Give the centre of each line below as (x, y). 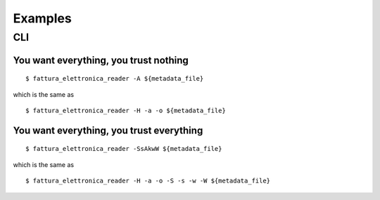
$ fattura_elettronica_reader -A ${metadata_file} (115, 79)
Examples (42, 18)
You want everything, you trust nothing (101, 60)
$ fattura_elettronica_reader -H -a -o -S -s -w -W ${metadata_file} (148, 181)
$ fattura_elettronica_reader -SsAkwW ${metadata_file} (124, 149)
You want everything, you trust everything (108, 130)
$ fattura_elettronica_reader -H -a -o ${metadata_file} (126, 111)
